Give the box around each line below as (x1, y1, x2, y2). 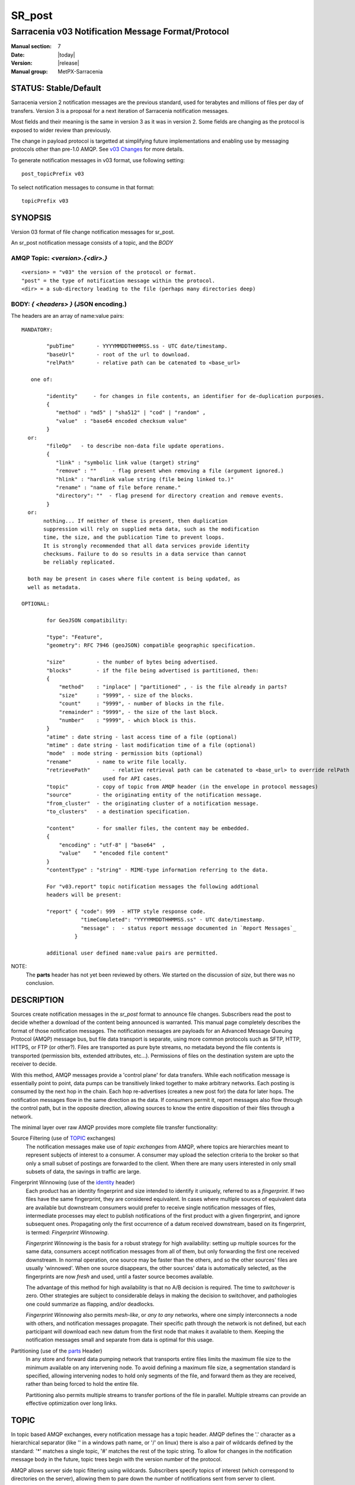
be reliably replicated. (43, 559, 116, 565)
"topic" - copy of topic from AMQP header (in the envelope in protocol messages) (46, 783, 318, 790)
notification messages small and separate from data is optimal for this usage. (25, 1336, 214, 1344)
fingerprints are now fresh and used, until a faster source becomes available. (25, 1273, 214, 1280)
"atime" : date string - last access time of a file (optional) (46, 734, 237, 740)
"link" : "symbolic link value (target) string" (55, 459, 200, 466)
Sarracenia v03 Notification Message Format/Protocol (11, 26, 229, 37)
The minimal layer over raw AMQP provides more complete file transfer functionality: (11, 1124, 218, 1131)
